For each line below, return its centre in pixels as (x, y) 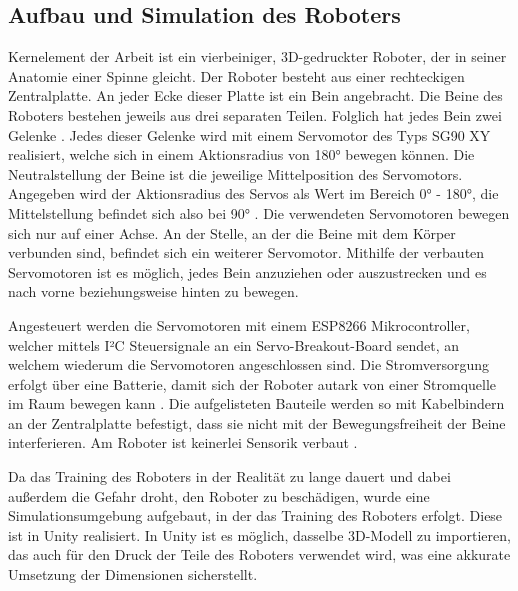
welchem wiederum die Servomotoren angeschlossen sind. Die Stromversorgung (249, 364)
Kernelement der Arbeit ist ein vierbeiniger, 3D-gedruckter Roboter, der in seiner (257, 56)
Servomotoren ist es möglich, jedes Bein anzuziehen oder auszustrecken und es (247, 271)
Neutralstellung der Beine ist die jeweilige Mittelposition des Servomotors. (235, 173)
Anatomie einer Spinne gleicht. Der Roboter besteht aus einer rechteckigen (236, 75)
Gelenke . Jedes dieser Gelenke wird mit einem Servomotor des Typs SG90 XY (249, 134)
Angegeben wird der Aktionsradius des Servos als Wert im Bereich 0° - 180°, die (253, 193)
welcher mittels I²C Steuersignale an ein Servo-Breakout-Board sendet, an (234, 344)
